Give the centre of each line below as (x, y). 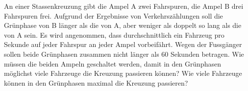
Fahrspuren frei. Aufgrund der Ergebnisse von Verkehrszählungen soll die (113, 15)
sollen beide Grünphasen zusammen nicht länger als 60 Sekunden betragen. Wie (124, 54)
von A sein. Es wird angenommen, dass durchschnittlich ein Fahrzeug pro (114, 34)
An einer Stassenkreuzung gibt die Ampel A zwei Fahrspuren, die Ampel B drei (124, 6)
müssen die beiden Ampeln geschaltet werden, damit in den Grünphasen (113, 63)
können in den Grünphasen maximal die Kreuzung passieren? (96, 82)
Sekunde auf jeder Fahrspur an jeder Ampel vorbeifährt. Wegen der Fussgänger (123, 44)
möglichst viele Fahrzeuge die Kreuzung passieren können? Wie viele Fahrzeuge (123, 73)
